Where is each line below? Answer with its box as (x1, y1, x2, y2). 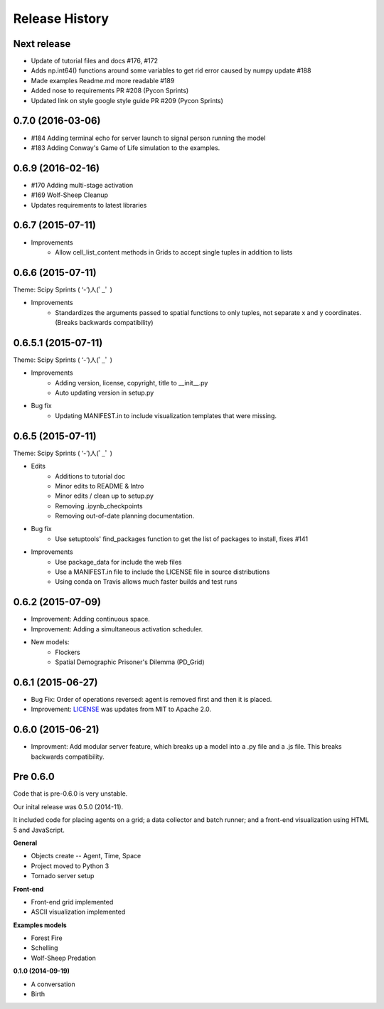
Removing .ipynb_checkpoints (55, 501, 143, 510)
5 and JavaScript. (13, 826, 65, 834)
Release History (13, 11, 110, 26)
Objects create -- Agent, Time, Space (31, 852, 142, 860)
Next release (13, 38, 71, 50)
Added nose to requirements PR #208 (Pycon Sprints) (31, 86, 189, 95)
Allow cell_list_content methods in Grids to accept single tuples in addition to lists (55, 247, 293, 256)
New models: (31, 638, 70, 646)
